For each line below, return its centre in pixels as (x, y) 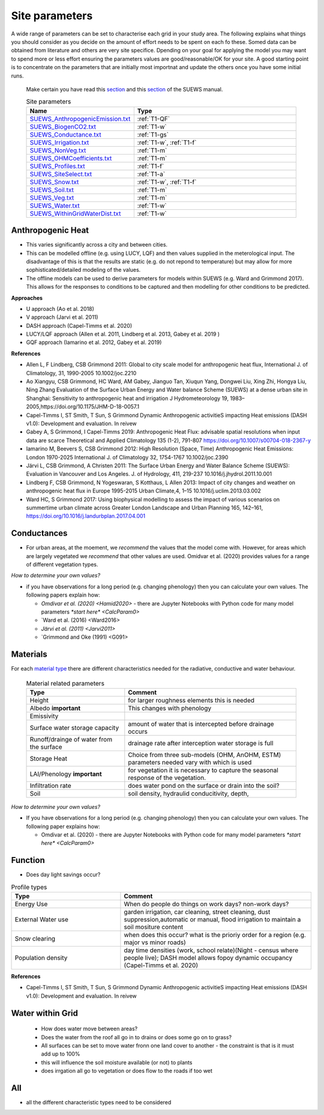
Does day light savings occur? (63, 874)
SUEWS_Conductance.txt (65, 134)
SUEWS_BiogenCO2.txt (63, 126)
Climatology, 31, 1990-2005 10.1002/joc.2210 (81, 373)
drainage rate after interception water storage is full (201, 743)
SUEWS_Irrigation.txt (59, 143)
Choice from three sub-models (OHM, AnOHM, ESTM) (205, 755)
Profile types (29, 887)
